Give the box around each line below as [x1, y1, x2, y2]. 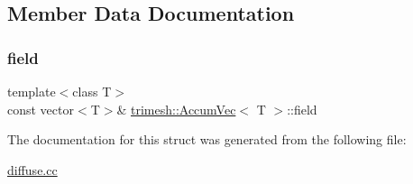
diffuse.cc [7, 160, 58, 179]
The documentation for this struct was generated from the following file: [7, 130, 407, 149]
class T [72, 82, 112, 100]
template [7, 82, 56, 100]
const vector [7, 99, 74, 118]
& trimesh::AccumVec [116, 99, 236, 118]
